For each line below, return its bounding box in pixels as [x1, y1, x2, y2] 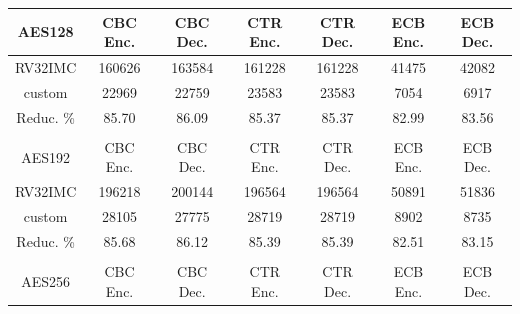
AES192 [21, 146, 71, 167]
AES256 [21, 270, 71, 291]
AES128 [17, 21, 74, 42]
